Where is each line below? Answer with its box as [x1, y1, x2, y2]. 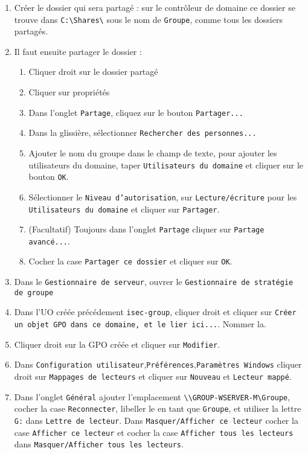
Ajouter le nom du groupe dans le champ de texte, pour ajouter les [28, 146, 277, 159]
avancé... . [28, 234, 70, 247]
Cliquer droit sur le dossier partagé [28, 65, 158, 78]
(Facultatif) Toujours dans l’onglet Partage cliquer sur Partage [28, 223, 265, 235]
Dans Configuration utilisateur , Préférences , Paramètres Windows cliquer [14, 358, 302, 371]
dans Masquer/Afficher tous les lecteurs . [14, 438, 184, 450]
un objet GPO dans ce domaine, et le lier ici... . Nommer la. [14, 318, 266, 330]
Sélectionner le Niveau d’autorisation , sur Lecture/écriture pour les [28, 190, 297, 203]
